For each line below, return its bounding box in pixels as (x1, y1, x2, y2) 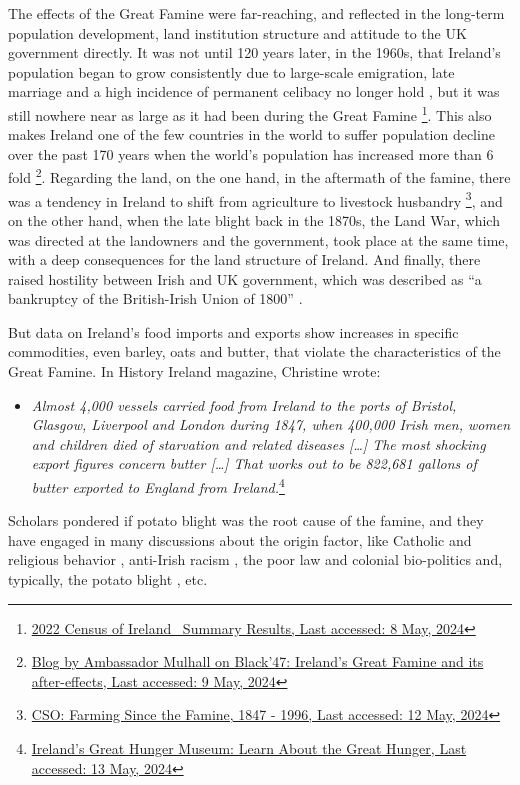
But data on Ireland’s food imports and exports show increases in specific (8, 321, 459, 342)
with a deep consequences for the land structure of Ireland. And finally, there (8, 249, 481, 270)
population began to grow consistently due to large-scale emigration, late (8, 61, 455, 82)
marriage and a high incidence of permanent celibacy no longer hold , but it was (8, 81, 500, 102)
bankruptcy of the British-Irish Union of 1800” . (8, 288, 303, 309)
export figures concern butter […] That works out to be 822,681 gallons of (31, 453, 477, 474)
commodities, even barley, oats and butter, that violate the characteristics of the (8, 341, 501, 362)
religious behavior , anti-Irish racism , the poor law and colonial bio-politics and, (8, 549, 503, 570)
